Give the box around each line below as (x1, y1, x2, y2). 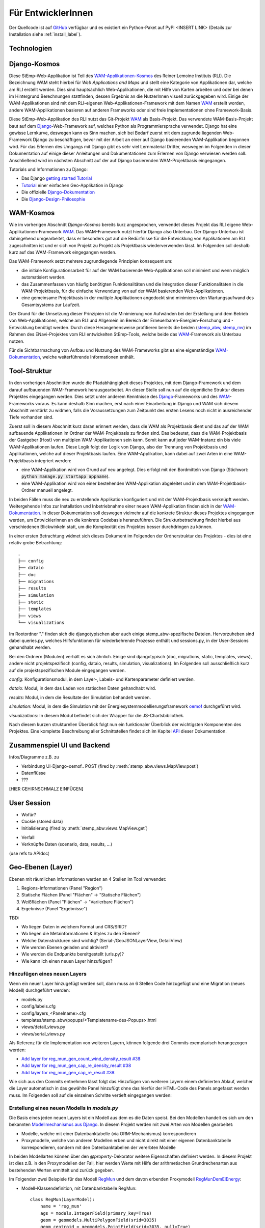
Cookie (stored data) (21, 818, 63, 825)
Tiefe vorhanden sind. (9, 414, 53, 420)
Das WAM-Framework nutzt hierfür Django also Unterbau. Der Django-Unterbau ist (76, 228, 244, 234)
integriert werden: (35, 457, 72, 464)
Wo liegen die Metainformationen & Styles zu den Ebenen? (21, 931, 140, 937)
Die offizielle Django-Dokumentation (21, 189, 95, 195)
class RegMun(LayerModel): (30, 1197, 95, 1202)
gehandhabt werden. (9, 644, 52, 650)
